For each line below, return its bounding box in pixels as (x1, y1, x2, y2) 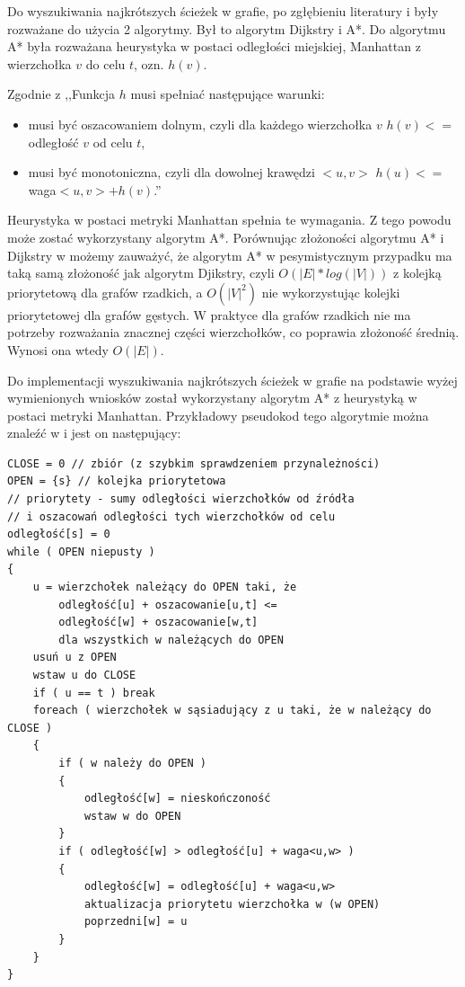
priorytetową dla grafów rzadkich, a (7, 282, 203, 301)
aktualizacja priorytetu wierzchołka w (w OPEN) (83, 897, 381, 911)
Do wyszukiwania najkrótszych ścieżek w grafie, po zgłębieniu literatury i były (7, 2, 439, 20)
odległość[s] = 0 (7, 528, 110, 541)
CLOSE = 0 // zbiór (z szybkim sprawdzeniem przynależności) (7, 457, 381, 470)
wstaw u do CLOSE (32, 669, 136, 681)
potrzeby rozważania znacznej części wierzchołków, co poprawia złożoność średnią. (7, 323, 460, 342)
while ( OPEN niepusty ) (7, 545, 155, 558)
